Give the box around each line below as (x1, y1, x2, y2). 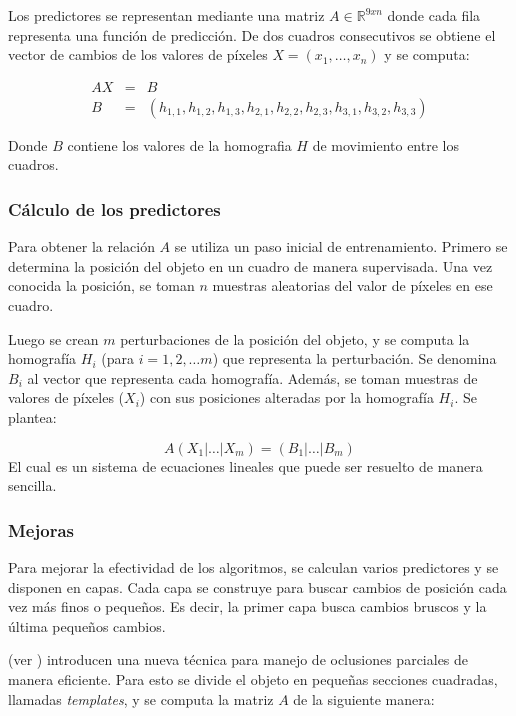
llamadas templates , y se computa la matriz (8, 688, 274, 709)
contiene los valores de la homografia (67, 134, 292, 155)
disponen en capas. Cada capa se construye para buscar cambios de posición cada (8, 576, 507, 597)
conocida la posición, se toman (8, 275, 195, 296)
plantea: (8, 407, 57, 427)
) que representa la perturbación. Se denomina (212, 348, 497, 369)
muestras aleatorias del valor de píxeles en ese (212, 275, 493, 296)
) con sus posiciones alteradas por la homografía (139, 387, 434, 408)
